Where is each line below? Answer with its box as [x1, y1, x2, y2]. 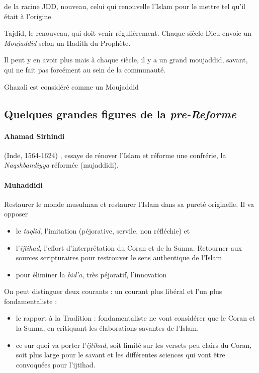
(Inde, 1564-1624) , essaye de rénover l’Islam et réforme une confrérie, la [4, 150, 226, 160]
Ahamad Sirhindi [4, 130, 65, 141]
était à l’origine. [4, 11, 53, 21]
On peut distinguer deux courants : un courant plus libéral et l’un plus [4, 286, 222, 296]
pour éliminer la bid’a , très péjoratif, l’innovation [16, 269, 167, 279]
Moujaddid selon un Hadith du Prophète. [4, 37, 131, 48]
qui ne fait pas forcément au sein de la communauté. [4, 64, 166, 74]
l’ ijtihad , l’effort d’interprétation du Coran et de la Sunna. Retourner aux [16, 242, 242, 253]
